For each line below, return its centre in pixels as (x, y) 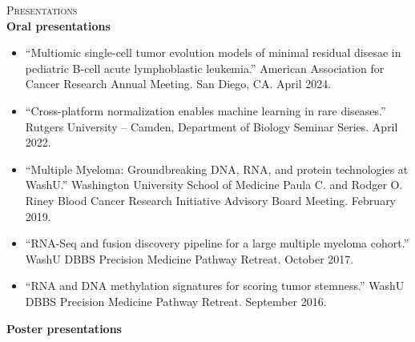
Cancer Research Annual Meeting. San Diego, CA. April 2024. (178, 84)
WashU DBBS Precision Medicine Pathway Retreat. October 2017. (189, 258)
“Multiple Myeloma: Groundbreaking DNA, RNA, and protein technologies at (217, 169)
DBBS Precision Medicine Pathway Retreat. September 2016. (176, 301)
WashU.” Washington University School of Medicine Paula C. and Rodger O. (214, 185)
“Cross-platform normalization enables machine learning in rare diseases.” (205, 110)
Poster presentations (64, 328)
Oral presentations (58, 25)
